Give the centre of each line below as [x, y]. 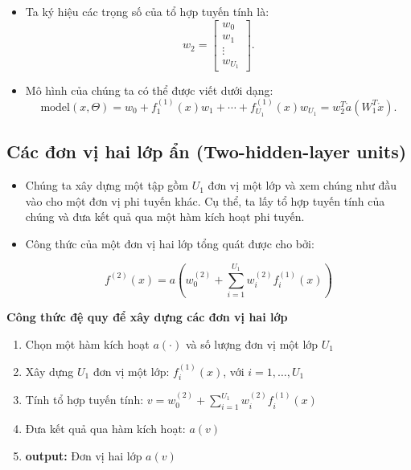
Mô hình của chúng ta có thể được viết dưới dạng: [149, 90]
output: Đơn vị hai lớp [84, 455]
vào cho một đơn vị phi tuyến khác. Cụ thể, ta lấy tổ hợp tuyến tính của [205, 200]
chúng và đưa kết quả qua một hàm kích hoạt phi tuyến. [165, 217]
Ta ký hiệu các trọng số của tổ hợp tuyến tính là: [147, 11]
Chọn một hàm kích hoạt [87, 343]
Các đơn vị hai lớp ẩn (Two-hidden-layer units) [207, 151]
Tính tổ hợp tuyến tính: [84, 400]
